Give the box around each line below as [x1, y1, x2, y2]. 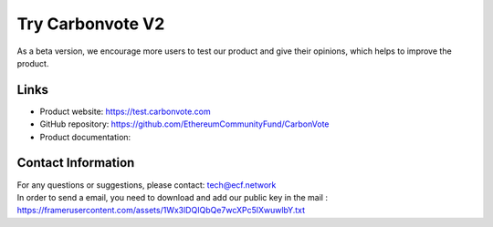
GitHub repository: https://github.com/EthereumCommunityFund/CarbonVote [39, 119, 330, 129]
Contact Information [16, 155, 135, 170]
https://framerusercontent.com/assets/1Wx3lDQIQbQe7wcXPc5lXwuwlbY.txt [16, 205, 306, 216]
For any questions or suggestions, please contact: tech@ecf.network [16, 179, 277, 191]
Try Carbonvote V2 [16, 14, 165, 34]
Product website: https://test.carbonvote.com [39, 106, 211, 117]
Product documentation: [39, 131, 131, 142]
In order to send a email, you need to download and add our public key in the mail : [16, 191, 329, 202]
